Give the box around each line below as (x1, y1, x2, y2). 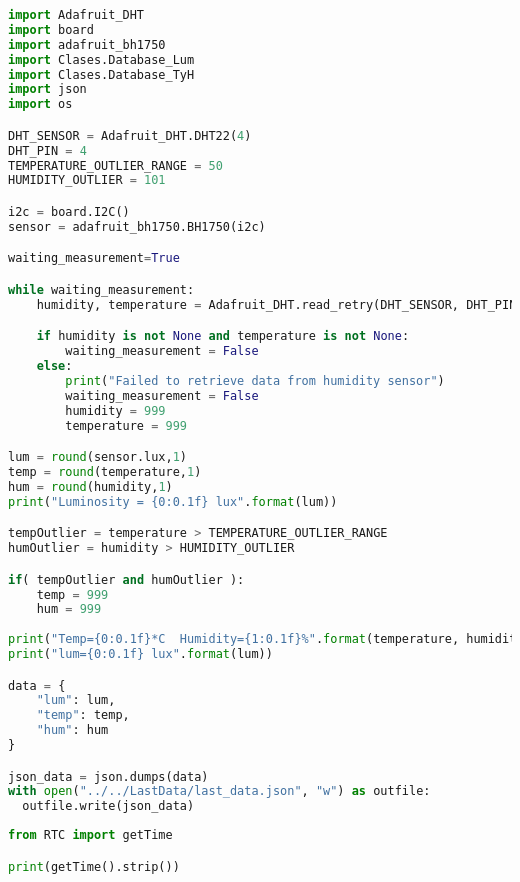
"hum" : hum (36, 723, 109, 738)
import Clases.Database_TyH (8, 67, 195, 82)
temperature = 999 (65, 418, 188, 433)
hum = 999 (36, 602, 102, 617)
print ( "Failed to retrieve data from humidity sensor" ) (65, 373, 445, 388)
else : (36, 359, 73, 374)
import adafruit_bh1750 (8, 37, 166, 52)
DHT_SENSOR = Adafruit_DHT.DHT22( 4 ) (8, 128, 252, 143)
